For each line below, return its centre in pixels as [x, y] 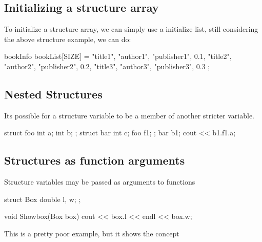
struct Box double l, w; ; [43, 199]
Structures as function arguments [95, 160]
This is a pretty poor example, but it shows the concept [92, 233]
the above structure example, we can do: [68, 39]
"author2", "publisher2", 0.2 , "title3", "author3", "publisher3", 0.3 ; [107, 66]
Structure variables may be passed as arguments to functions [100, 182]
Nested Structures [53, 94]
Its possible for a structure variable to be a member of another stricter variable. [129, 115]
